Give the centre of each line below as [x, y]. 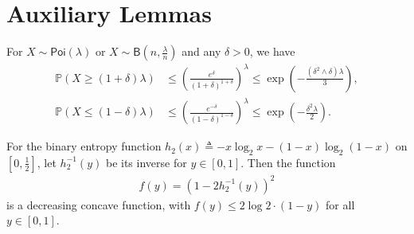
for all [340, 204]
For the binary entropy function [84, 146]
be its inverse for [146, 162]
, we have [272, 51]
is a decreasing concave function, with [99, 204]
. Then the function [288, 162]
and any [201, 51]
